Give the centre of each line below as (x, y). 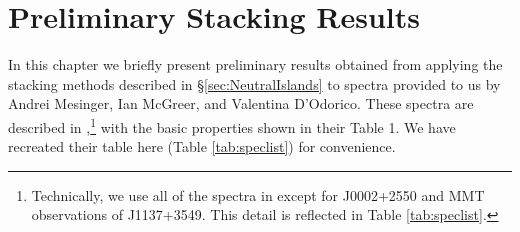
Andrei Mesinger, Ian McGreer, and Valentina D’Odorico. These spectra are (241, 103)
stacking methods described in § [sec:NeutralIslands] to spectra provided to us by (254, 83)
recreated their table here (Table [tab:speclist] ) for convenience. (202, 146)
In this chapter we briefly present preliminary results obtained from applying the (255, 64)
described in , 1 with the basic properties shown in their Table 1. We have (232, 125)
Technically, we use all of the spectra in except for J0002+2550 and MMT (258, 194)
